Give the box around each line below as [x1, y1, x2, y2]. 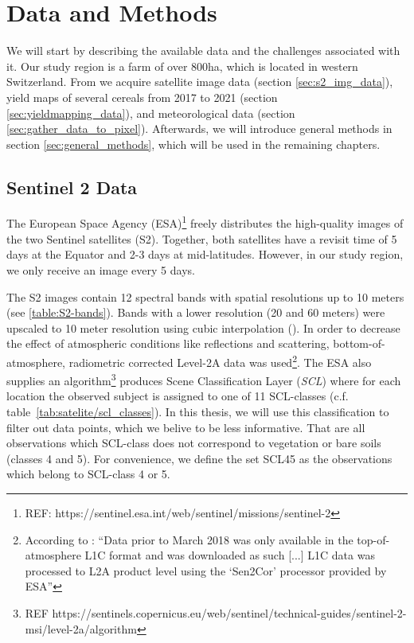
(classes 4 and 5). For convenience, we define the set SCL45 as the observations [6, 450, 393, 466]
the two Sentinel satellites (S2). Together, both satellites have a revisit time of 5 [6, 230, 397, 247]
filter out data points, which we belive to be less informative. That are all [6, 419, 365, 435]
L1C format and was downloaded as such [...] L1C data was [84, 547, 375, 563]
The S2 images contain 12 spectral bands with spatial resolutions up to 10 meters [6, 288, 404, 305]
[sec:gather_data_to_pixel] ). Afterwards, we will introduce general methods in [6, 120, 393, 137]
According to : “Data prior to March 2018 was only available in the [25, 531, 353, 548]
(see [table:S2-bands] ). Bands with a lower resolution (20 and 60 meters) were [6, 304, 385, 321]
